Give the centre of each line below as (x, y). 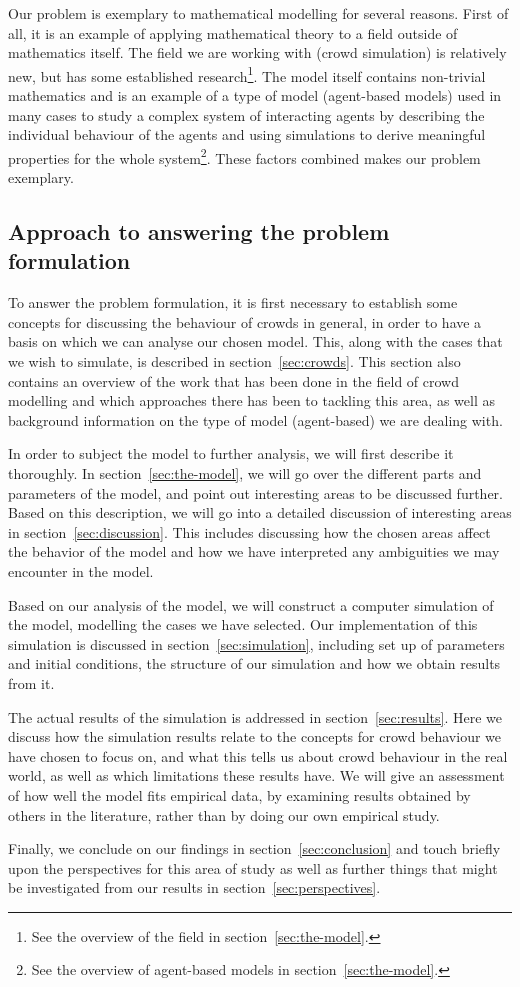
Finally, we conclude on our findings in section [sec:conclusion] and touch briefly (254, 848)
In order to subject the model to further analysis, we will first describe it (231, 453)
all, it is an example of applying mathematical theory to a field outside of (233, 32)
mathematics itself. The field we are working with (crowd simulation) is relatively (257, 52)
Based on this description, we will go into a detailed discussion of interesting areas (260, 512)
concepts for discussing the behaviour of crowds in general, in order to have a (245, 321)
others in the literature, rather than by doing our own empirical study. (224, 814)
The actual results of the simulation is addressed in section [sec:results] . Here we (255, 716)
